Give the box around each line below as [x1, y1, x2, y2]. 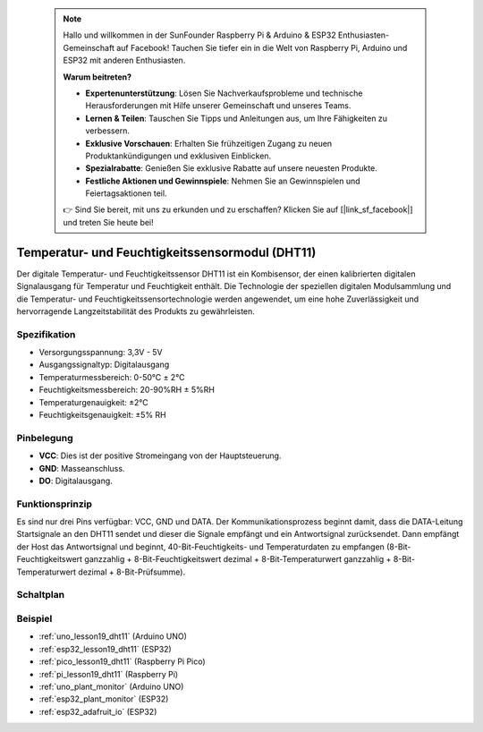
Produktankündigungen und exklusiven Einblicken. [85, 150, 272, 161]
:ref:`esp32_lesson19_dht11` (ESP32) [38, 643, 172, 654]
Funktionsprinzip [16, 498, 93, 510]
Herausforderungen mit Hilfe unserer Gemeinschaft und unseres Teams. [85, 100, 352, 111]
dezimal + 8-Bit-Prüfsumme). [77, 566, 186, 577]
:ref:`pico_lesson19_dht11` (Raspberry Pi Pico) [38, 656, 206, 667]
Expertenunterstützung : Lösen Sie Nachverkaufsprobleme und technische [85, 88, 363, 98]
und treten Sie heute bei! [63, 217, 154, 227]
